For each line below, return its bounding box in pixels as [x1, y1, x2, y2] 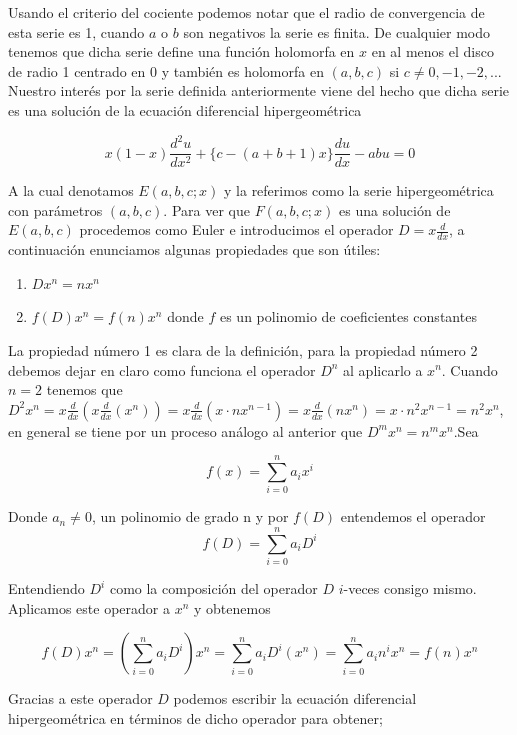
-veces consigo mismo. [343, 578, 477, 599]
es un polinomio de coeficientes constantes [219, 306, 477, 327]
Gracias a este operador [8, 688, 153, 709]
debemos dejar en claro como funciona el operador [8, 359, 316, 380]
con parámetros [8, 199, 103, 220]
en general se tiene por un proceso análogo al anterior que [8, 420, 363, 441]
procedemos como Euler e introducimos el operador [79, 219, 394, 240]
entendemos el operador [340, 506, 486, 527]
